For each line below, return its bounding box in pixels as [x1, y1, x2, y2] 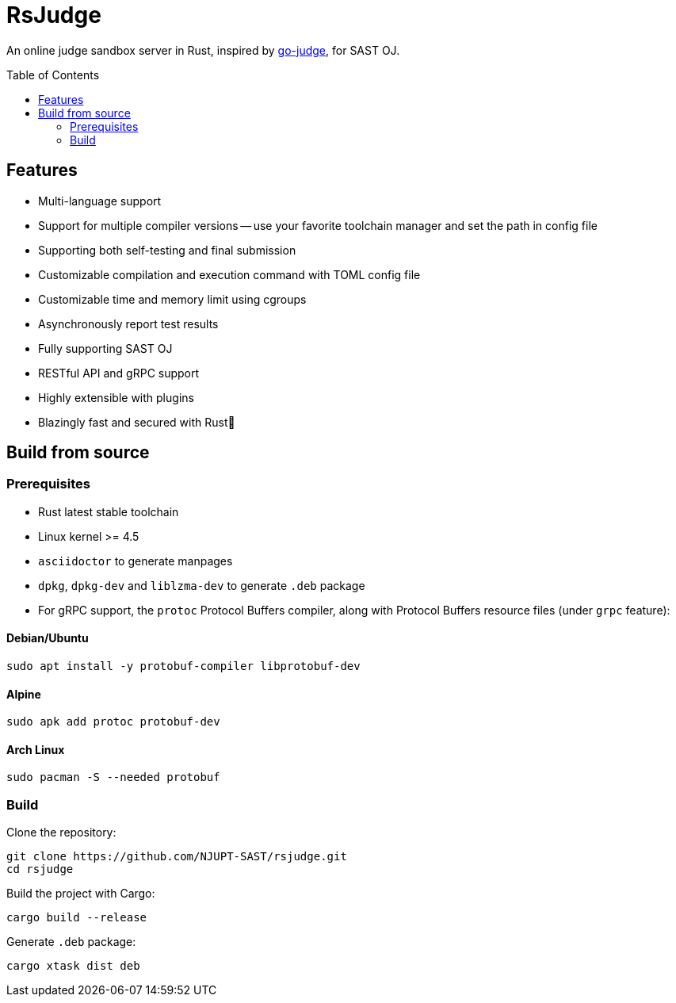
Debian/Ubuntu [6, 631, 89, 645]
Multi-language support [38, 193, 162, 208]
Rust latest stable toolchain [38, 504, 179, 519]
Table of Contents [6, 67, 100, 82]
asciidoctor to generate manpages [38, 553, 233, 568]
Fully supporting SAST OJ [38, 341, 173, 355]
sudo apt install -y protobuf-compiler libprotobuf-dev [6, 660, 361, 673]
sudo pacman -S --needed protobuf [6, 771, 220, 784]
